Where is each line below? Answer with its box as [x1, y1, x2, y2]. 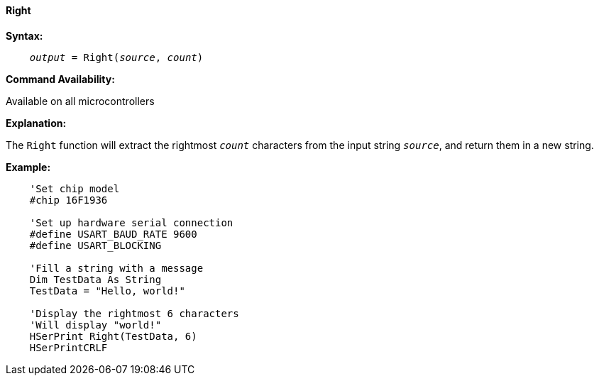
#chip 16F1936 [29, 194, 108, 206]
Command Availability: [6, 72, 115, 85]
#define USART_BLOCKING [29, 239, 162, 251]
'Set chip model [29, 182, 120, 194]
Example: [6, 160, 51, 173]
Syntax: [6, 29, 43, 42]
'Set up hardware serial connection [29, 216, 233, 228]
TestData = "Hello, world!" [29, 285, 185, 297]
